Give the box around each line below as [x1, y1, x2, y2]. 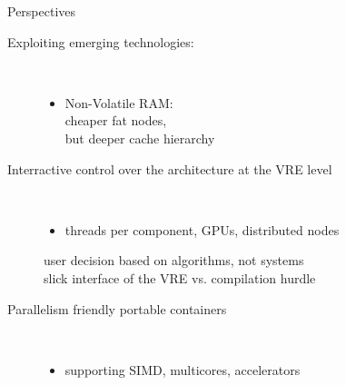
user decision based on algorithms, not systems [44, 251, 304, 270]
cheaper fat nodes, [64, 111, 167, 130]
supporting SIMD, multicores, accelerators [64, 360, 301, 379]
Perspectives [7, 2, 76, 20]
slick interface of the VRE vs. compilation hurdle [44, 268, 316, 287]
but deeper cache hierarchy [64, 128, 215, 147]
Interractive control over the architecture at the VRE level [7, 159, 332, 178]
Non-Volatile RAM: [64, 93, 173, 112]
